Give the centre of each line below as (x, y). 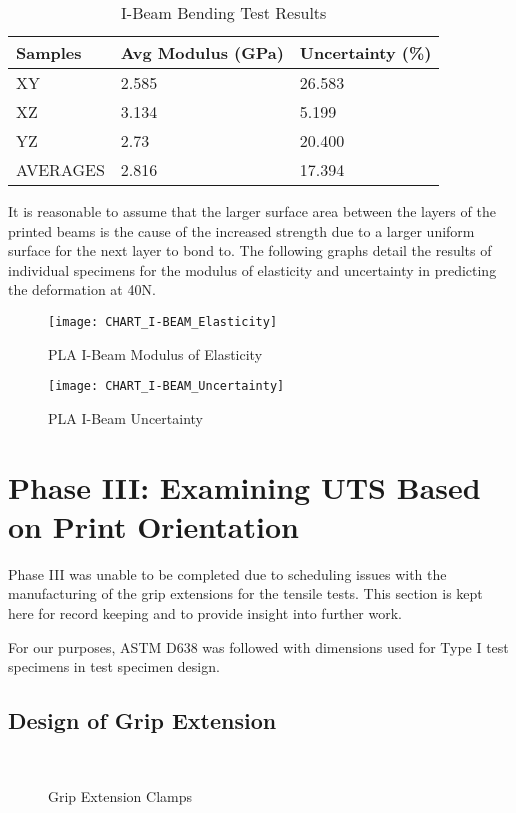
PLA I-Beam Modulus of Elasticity (155, 353)
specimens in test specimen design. (114, 666)
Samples (49, 52)
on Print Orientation (153, 525)
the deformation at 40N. (82, 289)
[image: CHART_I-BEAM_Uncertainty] (166, 386)
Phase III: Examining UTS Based (244, 486)
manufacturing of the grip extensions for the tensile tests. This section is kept (245, 593)
